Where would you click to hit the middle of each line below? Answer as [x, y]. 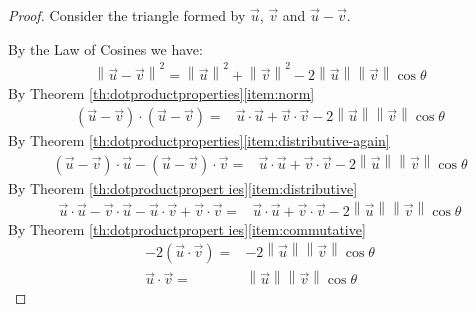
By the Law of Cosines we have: [105, 48]
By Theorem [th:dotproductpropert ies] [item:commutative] [187, 228]
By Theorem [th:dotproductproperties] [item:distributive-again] [199, 140]
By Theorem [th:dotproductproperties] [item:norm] [161, 93]
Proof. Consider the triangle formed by [127, 15]
